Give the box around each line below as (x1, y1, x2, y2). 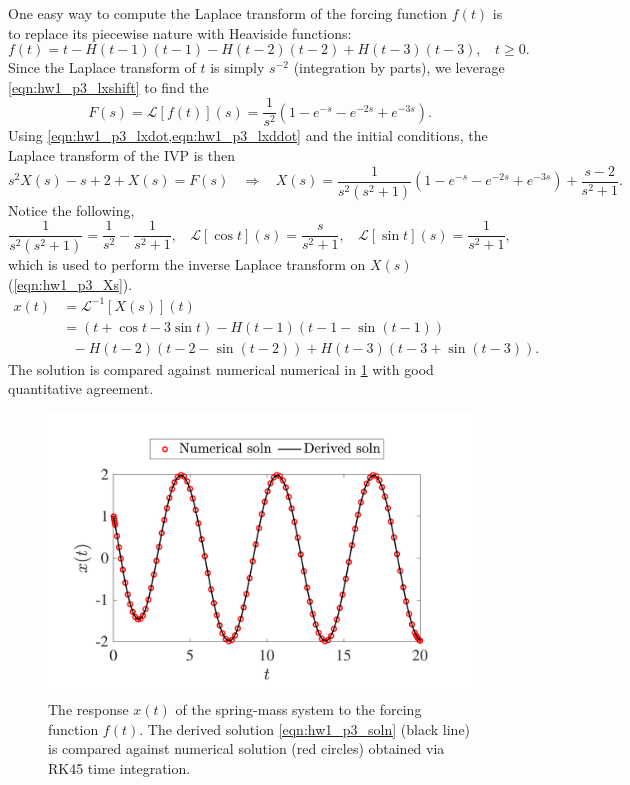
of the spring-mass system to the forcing (175, 698, 422, 719)
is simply (210, 57, 265, 78)
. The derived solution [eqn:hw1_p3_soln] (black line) (139, 718, 471, 739)
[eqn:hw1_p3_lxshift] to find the (8, 76, 209, 97)
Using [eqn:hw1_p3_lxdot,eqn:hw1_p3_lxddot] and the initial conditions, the (8, 125, 488, 146)
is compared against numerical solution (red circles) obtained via (48, 738, 445, 759)
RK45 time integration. (48, 757, 191, 778)
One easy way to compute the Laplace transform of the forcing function (8, 3, 448, 23)
